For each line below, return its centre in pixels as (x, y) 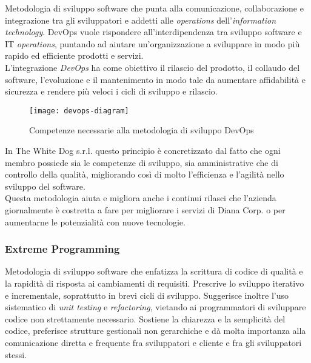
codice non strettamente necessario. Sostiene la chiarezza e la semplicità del (145, 318)
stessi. (16, 354)
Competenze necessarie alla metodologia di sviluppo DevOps (142, 130)
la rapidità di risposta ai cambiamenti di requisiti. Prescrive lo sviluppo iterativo (155, 283)
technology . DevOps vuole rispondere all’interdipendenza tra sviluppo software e (153, 32)
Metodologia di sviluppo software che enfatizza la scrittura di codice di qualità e (154, 271)
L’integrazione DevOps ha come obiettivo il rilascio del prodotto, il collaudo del (152, 67)
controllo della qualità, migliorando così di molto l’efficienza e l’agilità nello (145, 174)
